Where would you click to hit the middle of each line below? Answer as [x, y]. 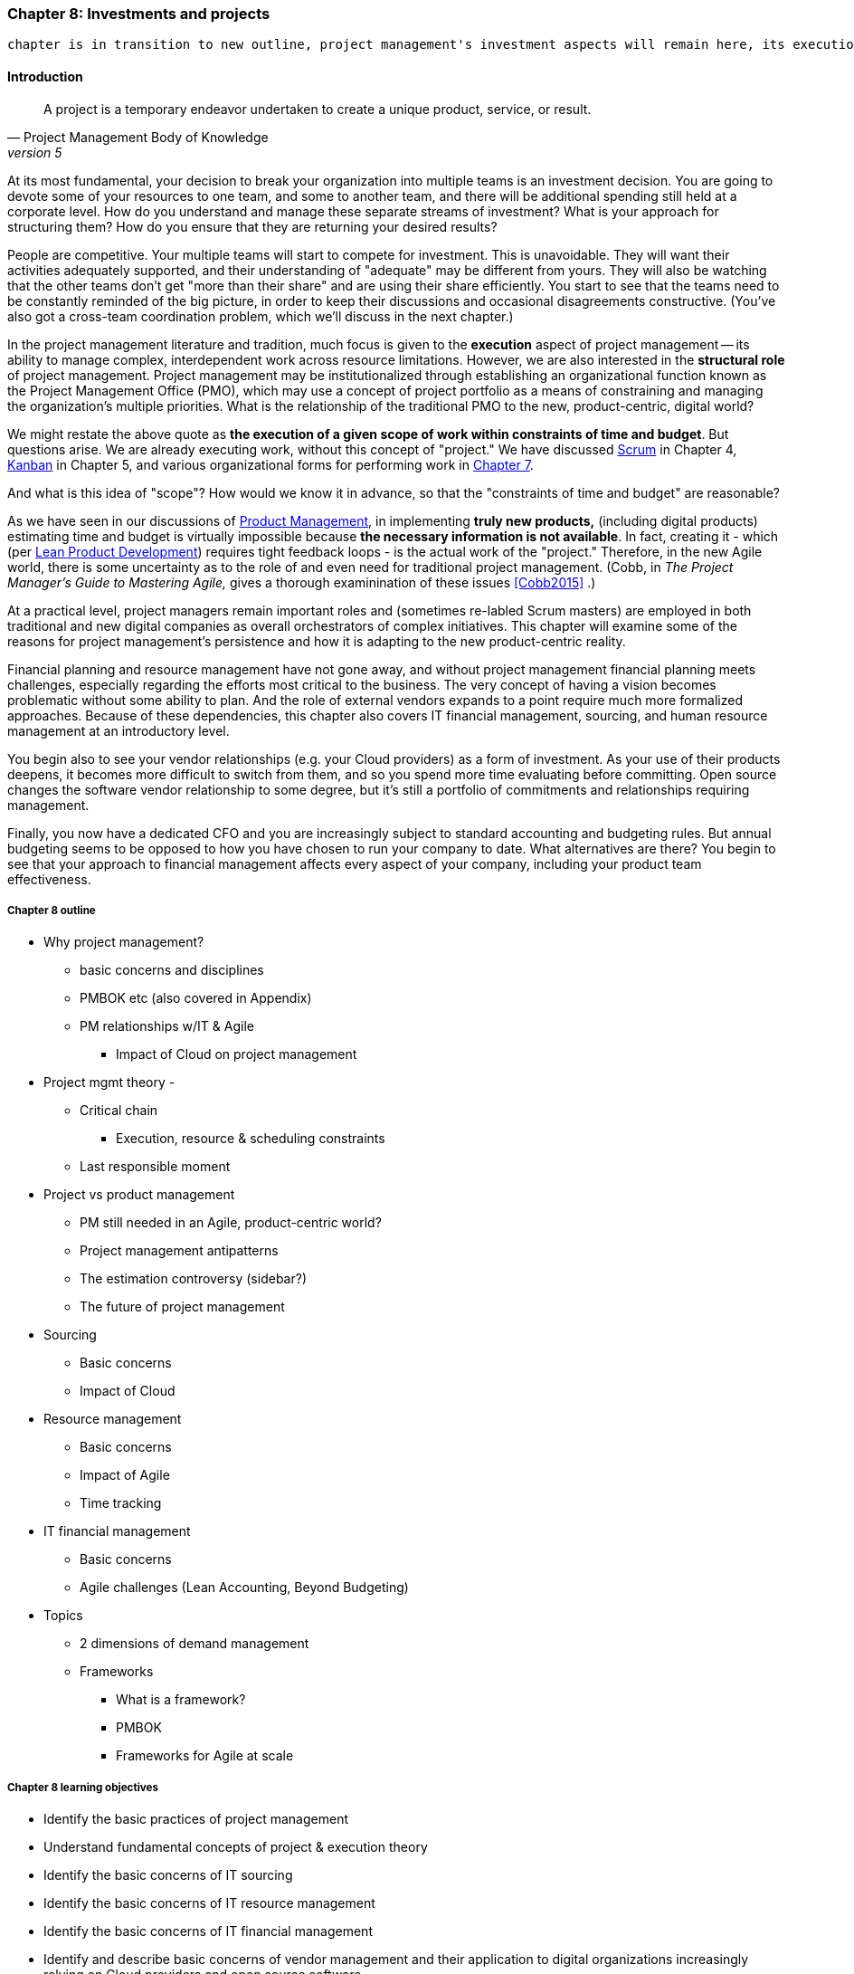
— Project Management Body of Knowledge [138, 137]
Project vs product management [139, 1195]
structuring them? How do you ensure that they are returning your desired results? [252, 226]
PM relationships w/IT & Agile [167, 1026]
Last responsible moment [155, 1167]
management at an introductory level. [119, 730]
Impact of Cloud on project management [237, 1054]
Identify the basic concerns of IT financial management [208, 1931]
